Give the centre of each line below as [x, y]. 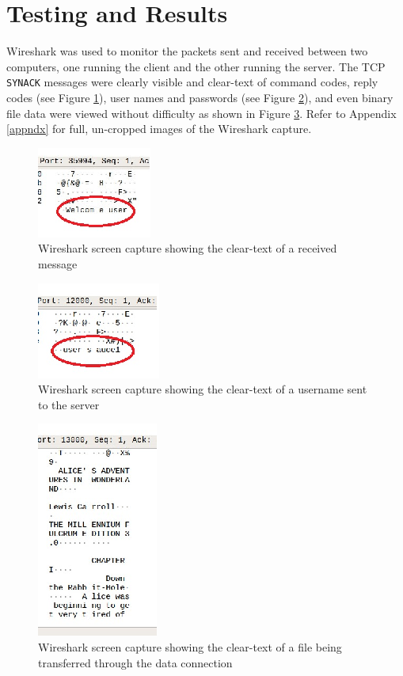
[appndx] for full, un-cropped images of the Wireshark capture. [159, 129]
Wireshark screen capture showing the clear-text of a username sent [203, 389]
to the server [69, 404]
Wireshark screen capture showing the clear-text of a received [188, 248]
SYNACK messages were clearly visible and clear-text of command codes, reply [192, 82]
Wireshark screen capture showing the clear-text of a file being [190, 646]
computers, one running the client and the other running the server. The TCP [196, 66]
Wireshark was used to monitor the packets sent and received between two [187, 51]
